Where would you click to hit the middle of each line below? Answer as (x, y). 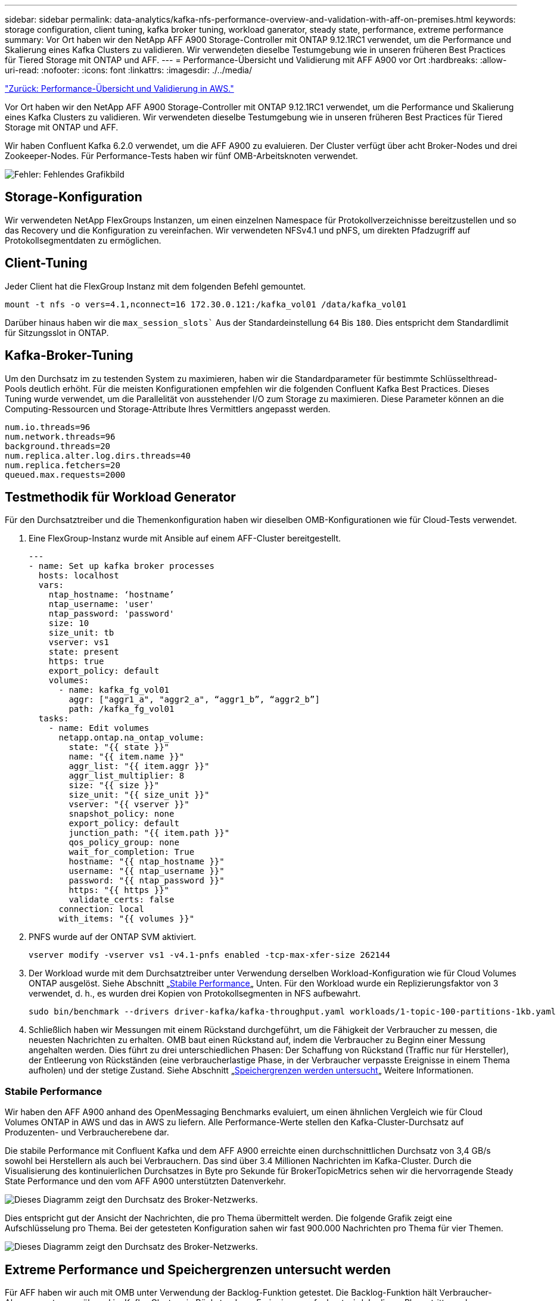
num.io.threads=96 (48, 427)
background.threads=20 (58, 446)
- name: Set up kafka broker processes (122, 566)
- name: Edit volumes (99, 728)
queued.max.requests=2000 (65, 474)
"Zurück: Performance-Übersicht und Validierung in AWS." (119, 88)
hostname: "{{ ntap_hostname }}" (147, 862)
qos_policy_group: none (124, 843)
